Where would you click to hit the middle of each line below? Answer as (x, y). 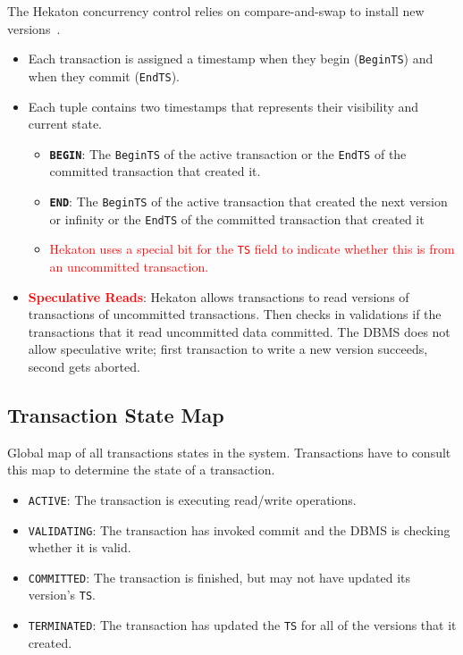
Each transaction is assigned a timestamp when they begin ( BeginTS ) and (231, 59)
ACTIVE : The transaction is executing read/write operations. (192, 499)
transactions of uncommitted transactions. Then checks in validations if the (235, 314)
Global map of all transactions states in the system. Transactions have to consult (229, 452)
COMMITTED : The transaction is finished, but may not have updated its (219, 577)
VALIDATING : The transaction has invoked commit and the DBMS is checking (239, 529)
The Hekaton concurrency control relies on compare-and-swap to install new (216, 11)
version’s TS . (62, 595)
